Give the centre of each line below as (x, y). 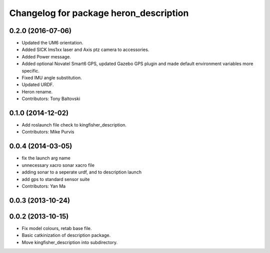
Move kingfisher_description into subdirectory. (69, 242)
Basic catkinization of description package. (66, 235)
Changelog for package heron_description (99, 13)
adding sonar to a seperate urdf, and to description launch (82, 172)
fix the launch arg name (46, 158)
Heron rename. (37, 91)
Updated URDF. (38, 84)
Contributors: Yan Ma (44, 186)
